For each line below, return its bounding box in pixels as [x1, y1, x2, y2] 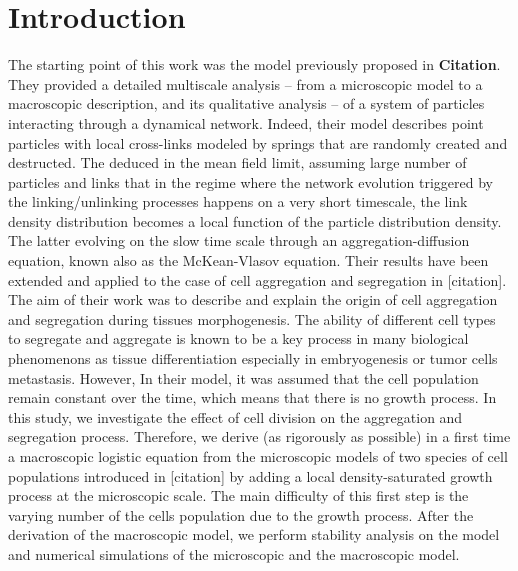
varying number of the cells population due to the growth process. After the [8, 504, 474, 525]
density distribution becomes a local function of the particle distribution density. [8, 210, 502, 231]
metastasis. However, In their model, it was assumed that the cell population [8, 367, 479, 388]
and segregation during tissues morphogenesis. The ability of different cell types [8, 308, 496, 329]
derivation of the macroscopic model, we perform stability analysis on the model [8, 524, 500, 545]
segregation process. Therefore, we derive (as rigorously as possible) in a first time [8, 426, 511, 447]
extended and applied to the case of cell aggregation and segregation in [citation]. [8, 269, 507, 290]
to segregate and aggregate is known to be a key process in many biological [8, 328, 469, 349]
